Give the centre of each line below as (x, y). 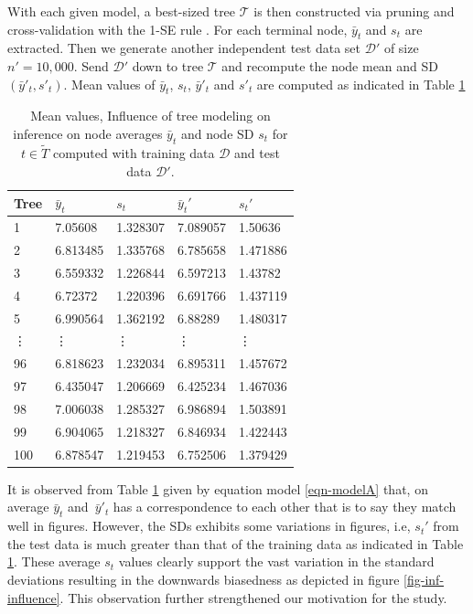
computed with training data (134, 152)
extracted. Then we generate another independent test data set (184, 48)
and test (257, 152)
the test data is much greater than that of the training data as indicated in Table (236, 543)
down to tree (168, 65)
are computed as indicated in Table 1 (361, 84)
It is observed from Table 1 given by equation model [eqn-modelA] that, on (218, 488)
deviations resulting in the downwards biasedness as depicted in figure (204, 579)
